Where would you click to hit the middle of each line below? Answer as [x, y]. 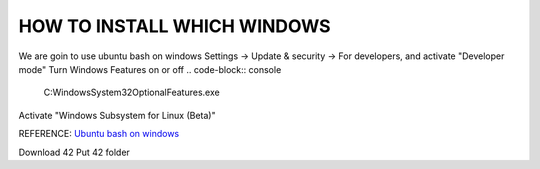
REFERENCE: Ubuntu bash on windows [99, 134]
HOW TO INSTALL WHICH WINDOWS [174, 26]
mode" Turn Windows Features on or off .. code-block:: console [150, 69]
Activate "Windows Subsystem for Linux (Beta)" [117, 115]
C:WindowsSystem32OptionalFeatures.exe [131, 92]
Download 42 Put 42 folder [74, 152]
